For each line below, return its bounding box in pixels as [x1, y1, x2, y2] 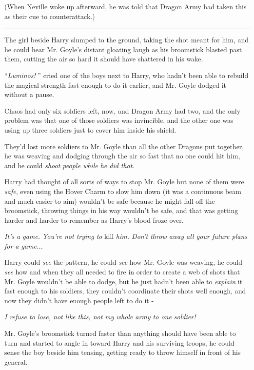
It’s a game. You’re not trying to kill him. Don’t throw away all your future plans [4, 231, 247, 241]
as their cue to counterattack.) [4, 11, 95, 21]
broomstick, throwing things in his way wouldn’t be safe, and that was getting [4, 205, 238, 215]
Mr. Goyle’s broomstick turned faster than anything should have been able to [4, 328, 236, 338]
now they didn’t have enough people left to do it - [4, 295, 154, 305]
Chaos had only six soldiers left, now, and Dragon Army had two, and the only [4, 105, 241, 116]
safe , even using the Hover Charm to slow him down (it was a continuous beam [4, 186, 241, 196]
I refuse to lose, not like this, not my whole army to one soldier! [4, 312, 196, 322]
